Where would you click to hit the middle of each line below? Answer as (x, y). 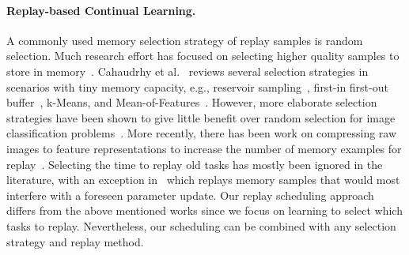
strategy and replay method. (75, 241)
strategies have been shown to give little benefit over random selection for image (201, 117)
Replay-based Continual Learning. (101, 10)
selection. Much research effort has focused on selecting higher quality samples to (203, 56)
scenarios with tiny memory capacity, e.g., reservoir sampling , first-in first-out (197, 86)
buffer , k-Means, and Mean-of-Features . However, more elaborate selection (192, 102)
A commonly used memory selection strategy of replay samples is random (185, 40)
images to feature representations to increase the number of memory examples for (204, 148)
